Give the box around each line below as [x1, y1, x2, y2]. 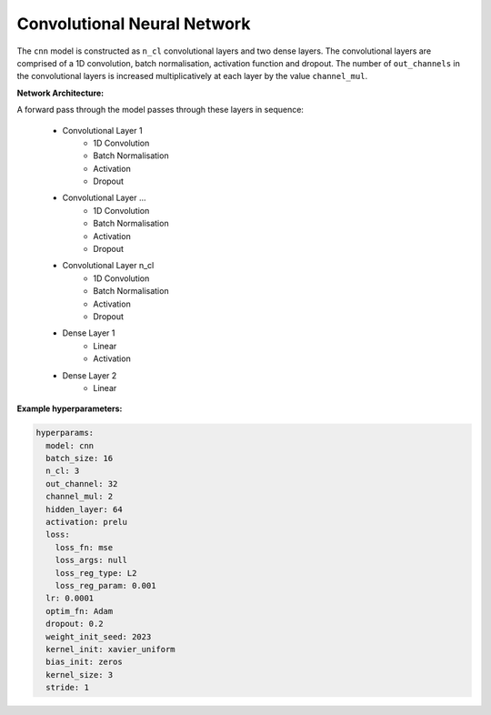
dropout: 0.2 [45, 619, 104, 629]
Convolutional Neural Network [16, 14, 251, 34]
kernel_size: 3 [45, 670, 114, 680]
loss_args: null [55, 555, 127, 566]
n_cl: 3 [45, 466, 80, 477]
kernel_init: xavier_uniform [45, 644, 176, 654]
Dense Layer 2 [62, 369, 117, 381]
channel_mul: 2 [45, 491, 114, 502]
